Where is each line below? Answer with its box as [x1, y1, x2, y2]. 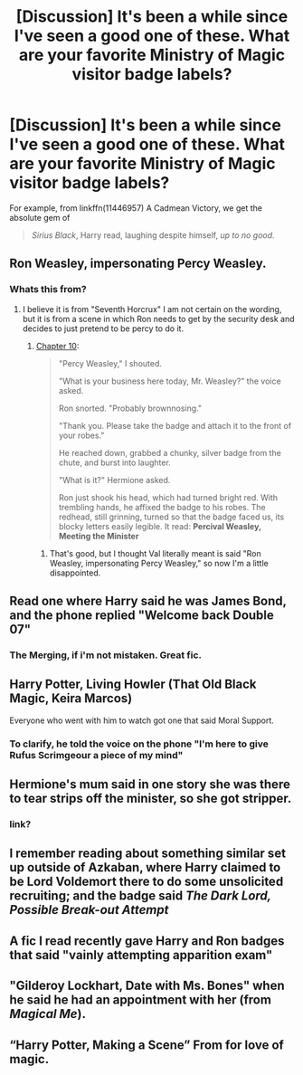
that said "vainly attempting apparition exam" [9, 947, 273, 963]
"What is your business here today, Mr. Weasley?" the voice [58, 376, 282, 386]
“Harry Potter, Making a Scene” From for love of [9, 1037, 285, 1052]
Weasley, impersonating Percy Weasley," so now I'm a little [49, 557, 269, 568]
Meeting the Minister [58, 530, 139, 541]
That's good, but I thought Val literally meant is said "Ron [49, 547, 261, 558]
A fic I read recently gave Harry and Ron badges [9, 933, 285, 948]
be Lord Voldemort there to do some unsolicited [9, 874, 284, 889]
